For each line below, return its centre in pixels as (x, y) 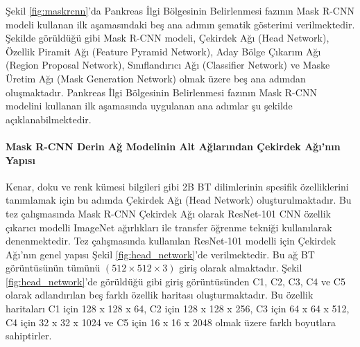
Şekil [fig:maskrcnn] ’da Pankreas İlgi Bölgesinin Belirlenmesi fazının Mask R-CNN (180, 10)
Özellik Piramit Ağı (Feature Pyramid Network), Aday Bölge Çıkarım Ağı (163, 51)
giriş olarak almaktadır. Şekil (241, 268)
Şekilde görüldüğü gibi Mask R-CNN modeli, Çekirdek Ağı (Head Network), (168, 38)
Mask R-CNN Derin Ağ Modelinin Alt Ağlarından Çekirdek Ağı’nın (173, 146)
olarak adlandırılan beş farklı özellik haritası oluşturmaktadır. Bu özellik (160, 295)
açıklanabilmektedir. (49, 119)
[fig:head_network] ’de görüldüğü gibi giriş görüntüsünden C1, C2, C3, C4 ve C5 (175, 281)
